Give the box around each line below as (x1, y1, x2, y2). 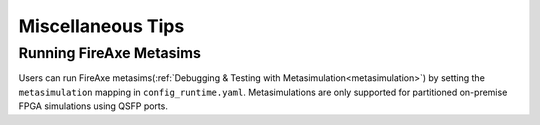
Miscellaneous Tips (18, 15, 185, 37)
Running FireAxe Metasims (18, 44, 202, 62)
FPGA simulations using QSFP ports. (18, 100, 169, 112)
